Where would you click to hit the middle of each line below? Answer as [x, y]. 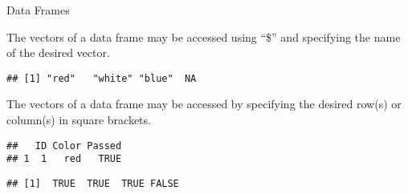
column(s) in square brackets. [79, 120]
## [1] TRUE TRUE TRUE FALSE [93, 183]
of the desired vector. [58, 53]
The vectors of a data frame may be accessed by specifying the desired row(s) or [204, 104]
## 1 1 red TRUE [64, 159]
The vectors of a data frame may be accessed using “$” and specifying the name [204, 36]
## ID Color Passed [64, 145]
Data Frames [38, 10]
